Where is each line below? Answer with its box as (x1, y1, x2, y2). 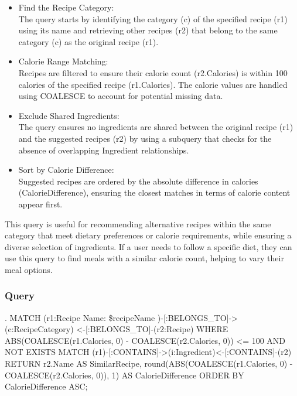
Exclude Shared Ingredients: (18, 109, 120, 121)
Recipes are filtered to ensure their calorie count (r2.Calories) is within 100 (18, 66, 288, 78)
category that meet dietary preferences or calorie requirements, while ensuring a (5, 229, 292, 241)
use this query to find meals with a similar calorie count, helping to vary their (5, 252, 284, 264)
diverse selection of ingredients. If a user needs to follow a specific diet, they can (5, 240, 292, 252)
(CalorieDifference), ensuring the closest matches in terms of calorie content (18, 186, 291, 199)
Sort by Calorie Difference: (18, 163, 114, 176)
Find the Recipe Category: (18, 1, 114, 13)
